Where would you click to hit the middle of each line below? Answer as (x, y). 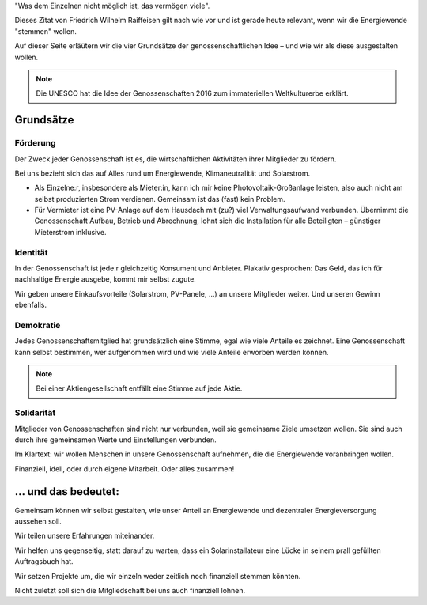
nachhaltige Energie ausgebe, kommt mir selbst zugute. (106, 279)
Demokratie (38, 325)
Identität (31, 252)
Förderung (35, 143)
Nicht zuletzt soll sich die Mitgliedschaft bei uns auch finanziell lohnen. (130, 591)
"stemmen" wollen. (45, 31)
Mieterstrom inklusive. (70, 232)
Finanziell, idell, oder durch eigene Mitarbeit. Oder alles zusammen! (125, 469)
